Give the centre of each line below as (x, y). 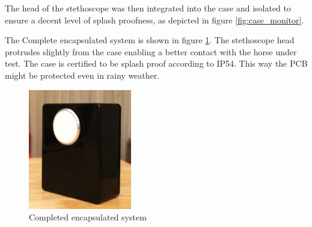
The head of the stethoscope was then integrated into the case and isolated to (148, 8)
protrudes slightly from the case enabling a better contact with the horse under (151, 51)
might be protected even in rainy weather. (82, 75)
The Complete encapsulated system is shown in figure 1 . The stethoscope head (150, 40)
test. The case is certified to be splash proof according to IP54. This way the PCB (156, 63)
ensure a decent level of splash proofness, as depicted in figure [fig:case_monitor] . (154, 20)
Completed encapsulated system (88, 217)
